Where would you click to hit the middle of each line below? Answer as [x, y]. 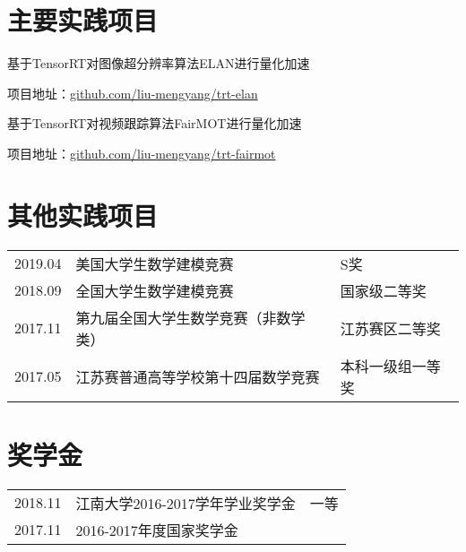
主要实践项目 [83, 20]
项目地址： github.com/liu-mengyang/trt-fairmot [142, 153]
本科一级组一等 [390, 366]
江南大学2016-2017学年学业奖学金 [186, 503]
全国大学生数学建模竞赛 [155, 290]
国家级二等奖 [383, 290]
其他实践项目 [83, 215]
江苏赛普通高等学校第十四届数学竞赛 [198, 376]
